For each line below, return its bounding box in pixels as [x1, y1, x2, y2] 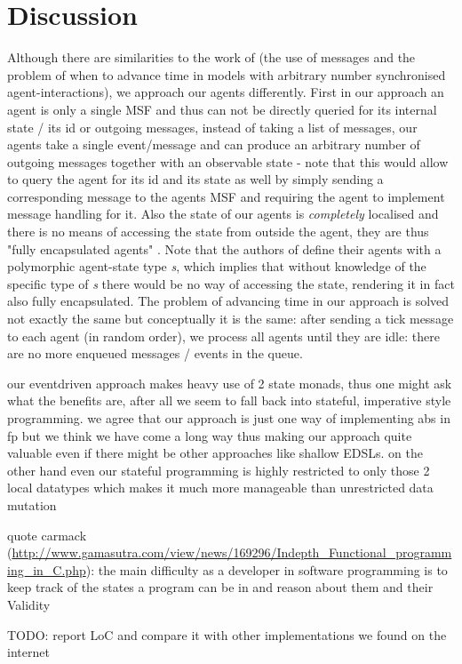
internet [7, 643, 50, 661]
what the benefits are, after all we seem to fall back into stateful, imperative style [7, 391, 451, 410]
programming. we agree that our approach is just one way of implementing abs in [7, 409, 450, 427]
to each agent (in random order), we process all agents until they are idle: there [7, 326, 440, 345]
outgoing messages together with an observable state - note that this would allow [7, 152, 449, 171]
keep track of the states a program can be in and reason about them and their [7, 578, 434, 596]
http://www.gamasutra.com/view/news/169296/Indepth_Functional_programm [12, 543, 452, 562]
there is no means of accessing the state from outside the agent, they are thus [7, 222, 429, 241]
